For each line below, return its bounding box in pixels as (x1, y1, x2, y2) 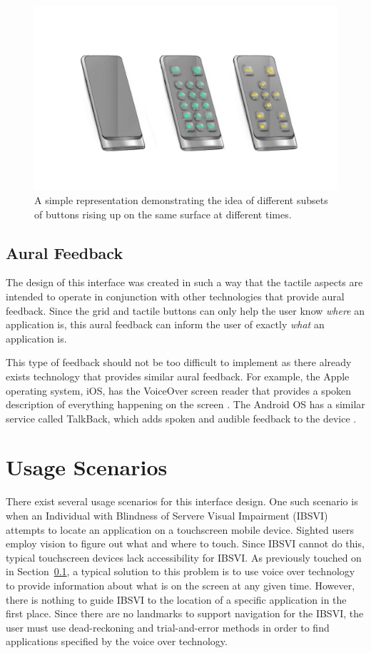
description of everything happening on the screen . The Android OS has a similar (6, 397, 365, 412)
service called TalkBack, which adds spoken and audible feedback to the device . (6, 410, 357, 425)
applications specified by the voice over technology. (6, 634, 228, 649)
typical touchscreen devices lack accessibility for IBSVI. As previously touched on (6, 550, 362, 565)
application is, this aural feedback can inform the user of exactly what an (6, 317, 325, 332)
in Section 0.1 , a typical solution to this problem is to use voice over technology (6, 564, 355, 579)
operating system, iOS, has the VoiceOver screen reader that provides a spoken (6, 383, 352, 398)
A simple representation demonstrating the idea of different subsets (34, 192, 328, 207)
